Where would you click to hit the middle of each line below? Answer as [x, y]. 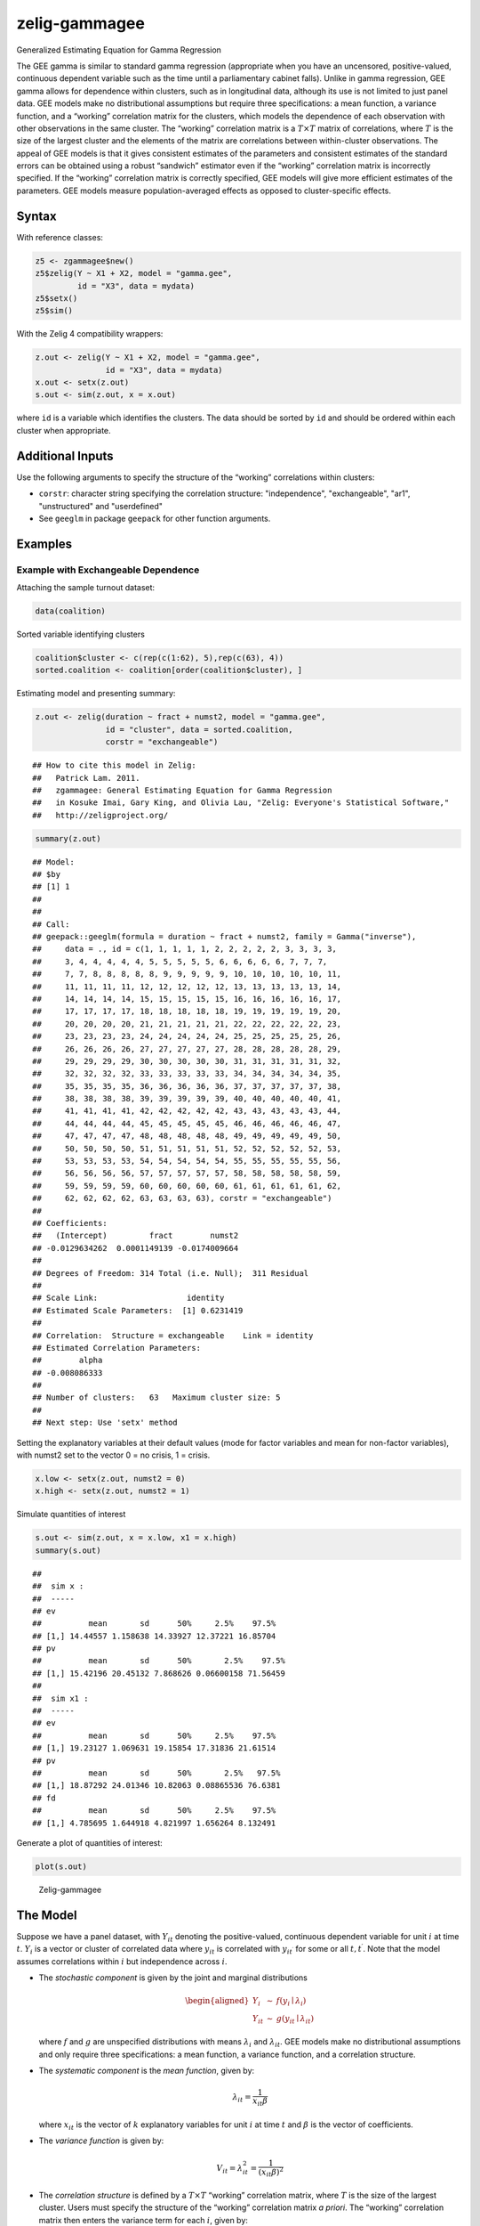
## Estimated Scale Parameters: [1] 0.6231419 [138, 1310]
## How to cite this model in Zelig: [115, 765]
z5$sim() [54, 311]
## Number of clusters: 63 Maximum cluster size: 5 [156, 1397]
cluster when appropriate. [64, 430]
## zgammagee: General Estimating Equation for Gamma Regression [182, 790]
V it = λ [230, 2169]
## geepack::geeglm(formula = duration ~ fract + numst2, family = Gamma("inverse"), [224, 936]
